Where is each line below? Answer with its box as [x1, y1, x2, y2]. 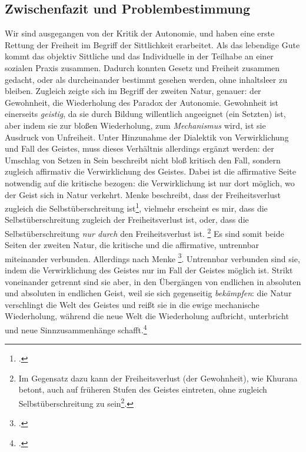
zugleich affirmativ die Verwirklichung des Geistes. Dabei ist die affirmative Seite [5, 165, 296, 178]
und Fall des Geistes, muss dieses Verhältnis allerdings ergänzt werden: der [5, 142, 274, 155]
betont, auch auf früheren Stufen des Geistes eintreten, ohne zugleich [18, 383, 267, 396]
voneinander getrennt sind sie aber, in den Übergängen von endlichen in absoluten [5, 275, 301, 287]
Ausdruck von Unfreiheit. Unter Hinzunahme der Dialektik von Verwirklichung [5, 130, 289, 143]
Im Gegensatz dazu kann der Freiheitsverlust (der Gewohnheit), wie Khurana [18, 371, 298, 384]
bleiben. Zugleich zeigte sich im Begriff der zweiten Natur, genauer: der [5, 85, 261, 97]
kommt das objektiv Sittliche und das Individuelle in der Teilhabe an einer [5, 50, 274, 62]
